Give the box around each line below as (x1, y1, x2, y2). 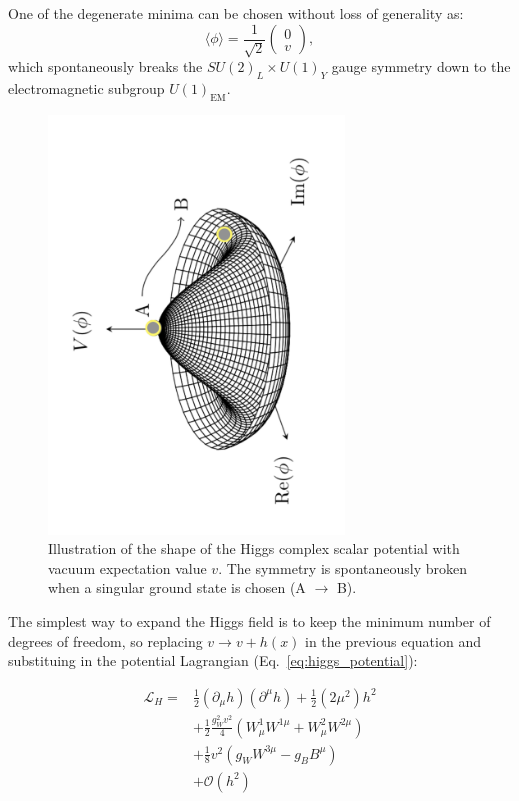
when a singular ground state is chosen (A (48, 577, 306, 598)
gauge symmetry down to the (331, 56, 511, 77)
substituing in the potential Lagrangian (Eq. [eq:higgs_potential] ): (8, 650, 418, 671)
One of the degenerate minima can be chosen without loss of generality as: (8, 3, 464, 23)
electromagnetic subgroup (8, 77, 165, 98)
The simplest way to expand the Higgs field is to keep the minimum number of (8, 610, 491, 631)
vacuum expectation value (48, 557, 207, 578)
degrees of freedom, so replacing (8, 630, 203, 651)
